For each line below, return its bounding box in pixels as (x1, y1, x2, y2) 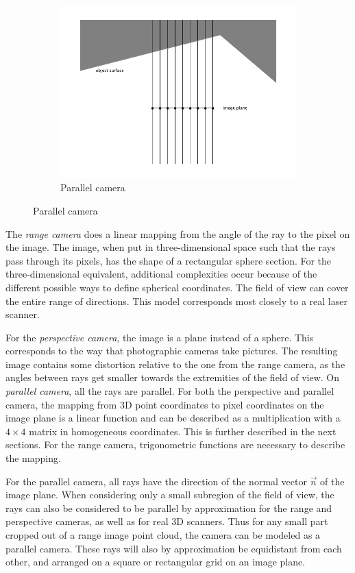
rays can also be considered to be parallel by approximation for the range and (5, 500, 332, 515)
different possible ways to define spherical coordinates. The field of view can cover (5, 280, 349, 294)
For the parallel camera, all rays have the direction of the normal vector (5, 474, 307, 488)
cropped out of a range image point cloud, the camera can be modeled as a (5, 528, 321, 541)
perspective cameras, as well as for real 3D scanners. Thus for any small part (5, 514, 328, 528)
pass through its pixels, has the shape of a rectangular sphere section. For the (5, 253, 332, 267)
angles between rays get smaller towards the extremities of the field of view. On (5, 370, 339, 385)
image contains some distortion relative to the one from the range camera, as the (5, 356, 345, 371)
